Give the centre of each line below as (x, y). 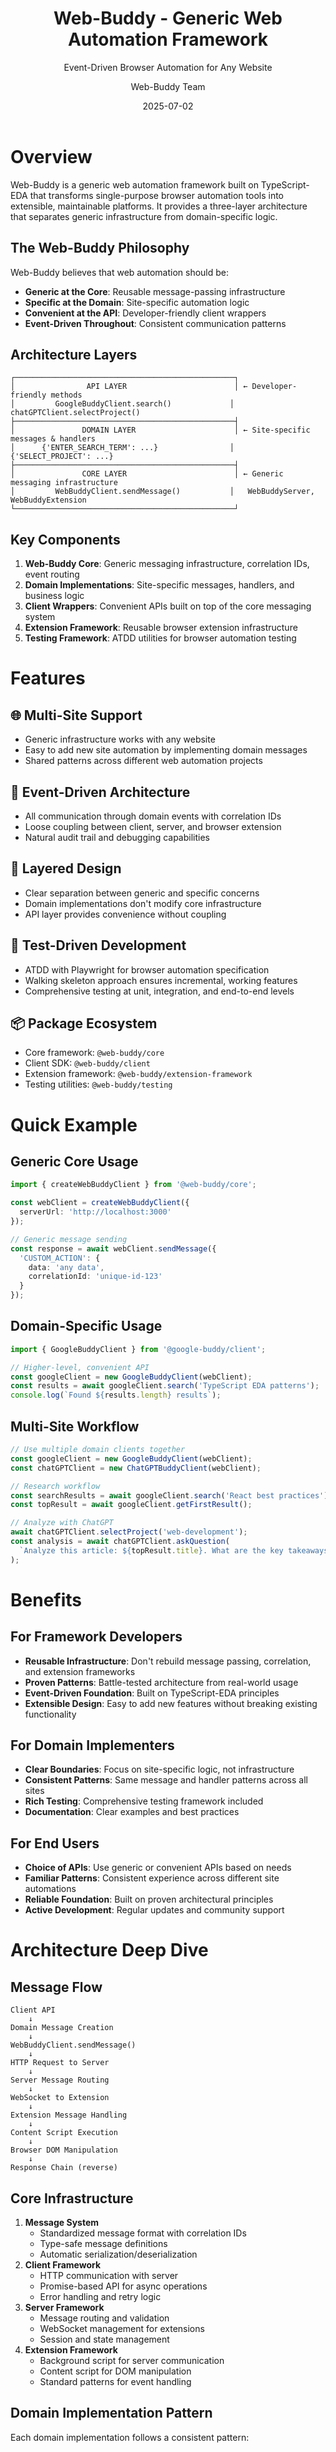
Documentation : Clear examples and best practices (132, 1812)
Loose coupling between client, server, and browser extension (153, 826)
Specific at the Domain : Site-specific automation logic (137, 302)
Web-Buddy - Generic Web (168, 18)
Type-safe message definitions (103, 2244)
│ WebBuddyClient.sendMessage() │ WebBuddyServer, (162, 492)
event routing (52, 574)
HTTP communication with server (109, 2276)
